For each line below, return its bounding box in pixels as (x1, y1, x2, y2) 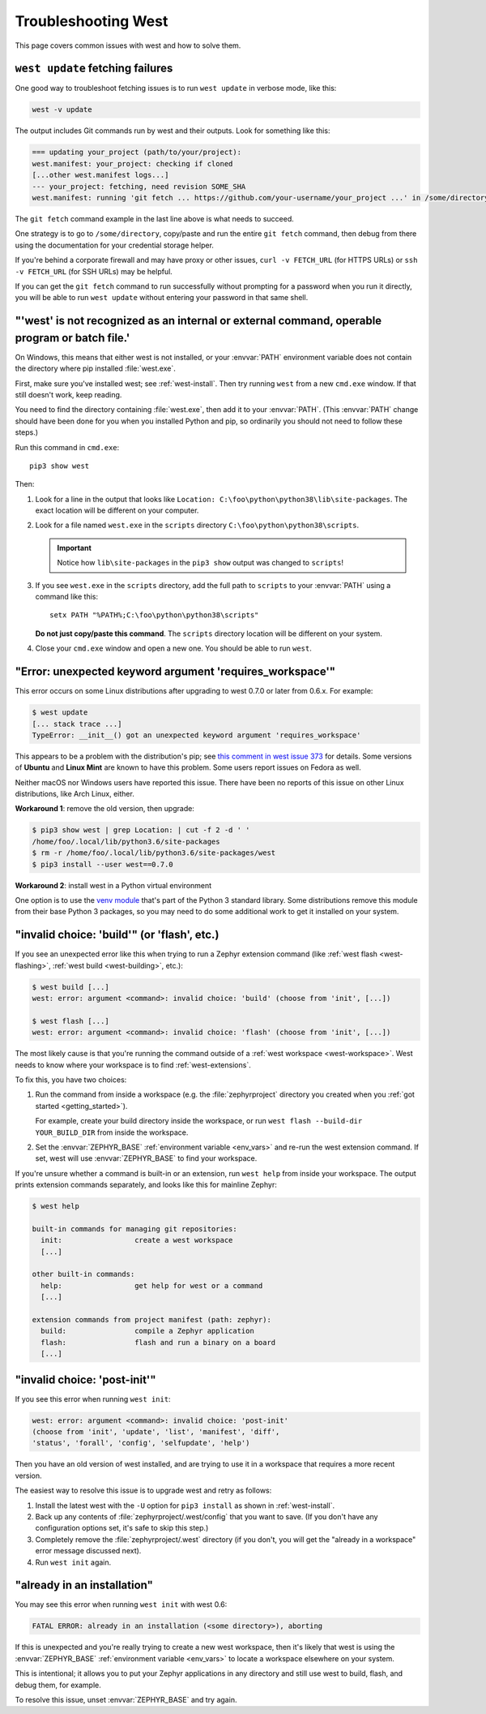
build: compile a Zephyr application (40, 1326, 254, 1336)
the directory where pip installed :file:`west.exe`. (15, 363, 176, 373)
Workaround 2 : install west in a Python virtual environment (15, 880, 212, 890)
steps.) (15, 427, 39, 437)
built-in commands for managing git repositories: (32, 1224, 238, 1233)
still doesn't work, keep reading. (15, 389, 122, 399)
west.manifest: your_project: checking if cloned (32, 159, 233, 168)
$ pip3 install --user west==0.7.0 (32, 860, 173, 869)
